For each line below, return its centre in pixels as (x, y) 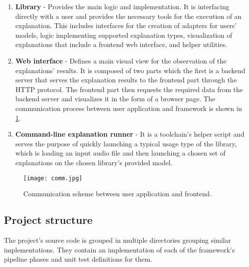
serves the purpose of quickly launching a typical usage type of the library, (126, 143)
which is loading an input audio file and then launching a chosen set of (120, 153)
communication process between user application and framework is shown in (129, 108)
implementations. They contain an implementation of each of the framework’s (119, 249)
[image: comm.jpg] (53, 178)
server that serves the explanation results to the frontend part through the (126, 80)
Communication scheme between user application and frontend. (117, 194)
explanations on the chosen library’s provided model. (94, 162)
